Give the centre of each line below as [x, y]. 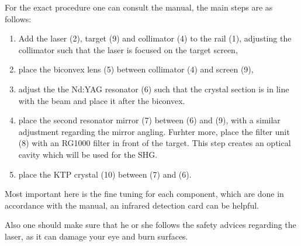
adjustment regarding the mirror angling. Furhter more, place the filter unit [154, 131]
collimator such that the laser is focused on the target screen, [128, 49]
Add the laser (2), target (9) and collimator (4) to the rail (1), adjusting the [155, 38]
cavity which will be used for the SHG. [88, 154]
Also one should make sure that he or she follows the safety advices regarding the [150, 225]
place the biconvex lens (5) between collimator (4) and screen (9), [136, 69]
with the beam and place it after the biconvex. [102, 100]
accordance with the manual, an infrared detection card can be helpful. [132, 205]
